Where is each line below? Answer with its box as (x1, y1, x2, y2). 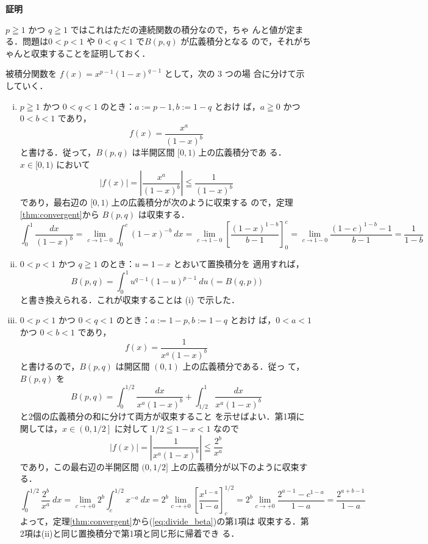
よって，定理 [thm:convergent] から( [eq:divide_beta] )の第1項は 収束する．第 (20, 515, 309, 528)
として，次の (164, 67, 215, 80)
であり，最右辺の (20, 196, 88, 209)
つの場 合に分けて (224, 67, 296, 80)
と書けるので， (20, 359, 80, 372)
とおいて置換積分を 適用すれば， (173, 257, 304, 270)
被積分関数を (5, 67, 57, 80)
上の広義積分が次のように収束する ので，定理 (111, 196, 293, 209)
